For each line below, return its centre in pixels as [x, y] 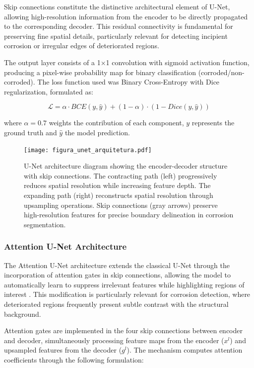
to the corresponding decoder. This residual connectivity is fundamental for [119, 26]
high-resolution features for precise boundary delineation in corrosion [129, 215]
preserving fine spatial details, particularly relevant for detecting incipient [116, 36]
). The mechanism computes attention [185, 350]
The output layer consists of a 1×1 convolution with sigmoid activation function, [127, 62]
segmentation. [45, 224]
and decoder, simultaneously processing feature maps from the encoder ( [114, 340]
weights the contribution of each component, [116, 123]
